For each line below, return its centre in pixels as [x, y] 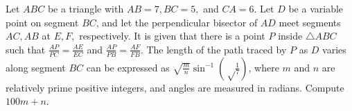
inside [290, 36]
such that [26, 49]
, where [264, 67]
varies [334, 49]
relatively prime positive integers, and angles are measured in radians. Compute [175, 87]
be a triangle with [86, 8]
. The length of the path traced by [213, 49]
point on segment [42, 22]
